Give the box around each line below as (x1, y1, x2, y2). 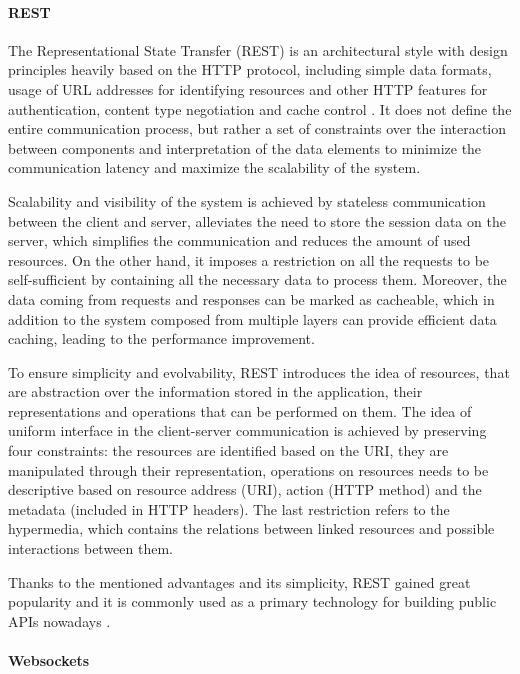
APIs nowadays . (8, 610, 111, 631)
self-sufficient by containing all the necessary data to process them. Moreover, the (8, 269, 507, 290)
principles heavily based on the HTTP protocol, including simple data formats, (8, 59, 492, 80)
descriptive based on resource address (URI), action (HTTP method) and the (8, 479, 482, 500)
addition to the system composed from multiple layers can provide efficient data (8, 308, 497, 329)
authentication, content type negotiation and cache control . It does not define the (8, 98, 512, 119)
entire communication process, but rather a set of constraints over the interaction (8, 118, 507, 139)
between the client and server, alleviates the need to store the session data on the (8, 210, 506, 231)
